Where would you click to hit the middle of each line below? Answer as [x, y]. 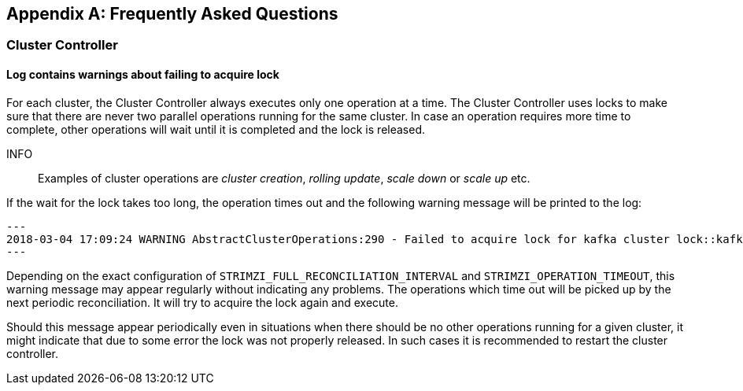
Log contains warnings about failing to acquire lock [143, 75]
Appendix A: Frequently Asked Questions [172, 14]
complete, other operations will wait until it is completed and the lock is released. [216, 129]
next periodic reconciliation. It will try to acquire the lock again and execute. [202, 302]
